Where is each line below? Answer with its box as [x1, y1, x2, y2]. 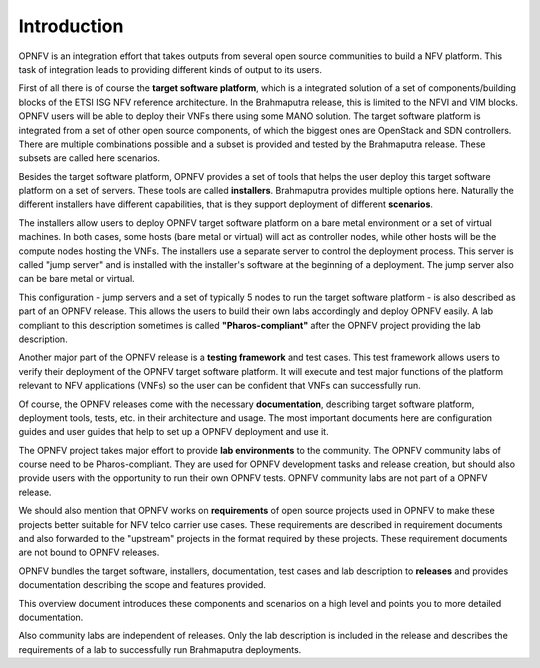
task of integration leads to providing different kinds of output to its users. [18, 63, 322, 75]
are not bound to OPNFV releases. [18, 546, 160, 559]
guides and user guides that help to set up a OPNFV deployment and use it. [18, 426, 329, 438]
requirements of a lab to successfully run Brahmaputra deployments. [18, 643, 302, 655]
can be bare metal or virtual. [18, 273, 135, 285]
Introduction [18, 15, 124, 37]
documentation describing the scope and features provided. [18, 579, 267, 591]
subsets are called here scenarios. [18, 152, 160, 164]
